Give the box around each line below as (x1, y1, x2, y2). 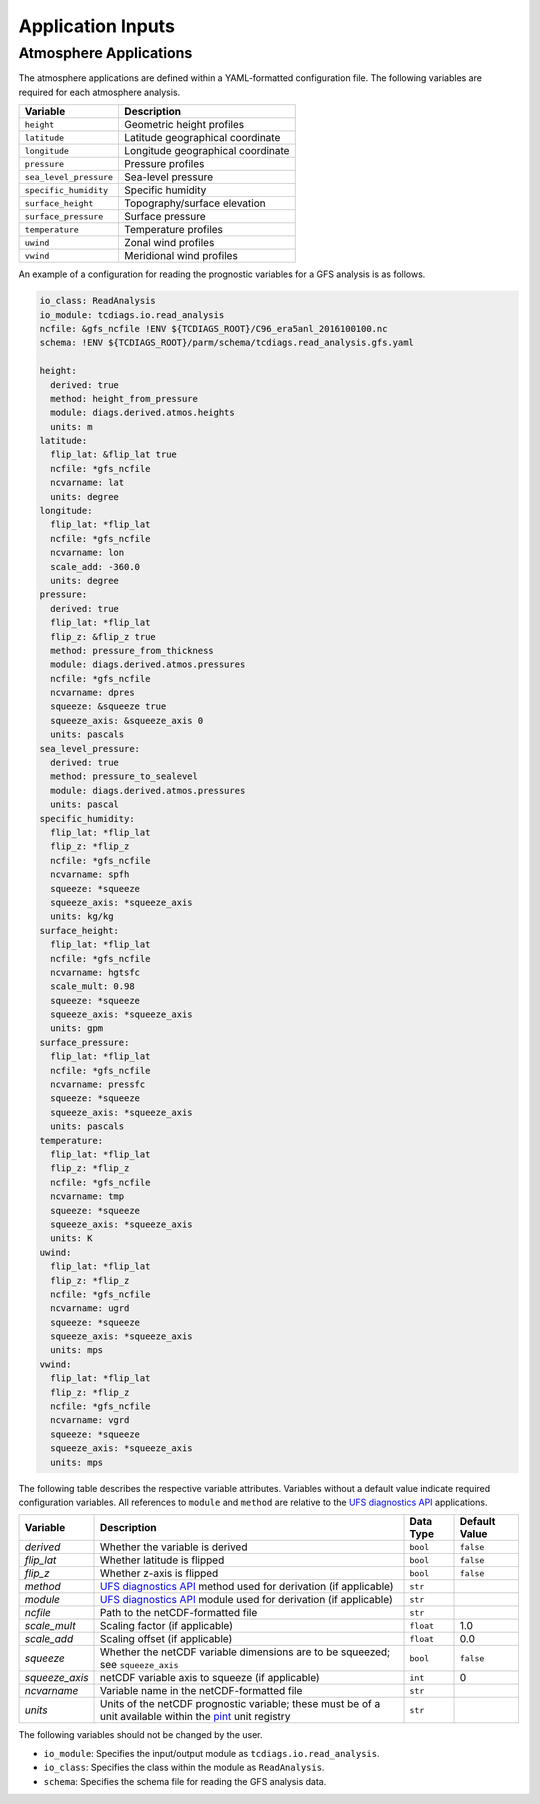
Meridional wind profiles (124, 249, 239, 263)
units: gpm (50, 1023, 104, 1034)
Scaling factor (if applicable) (100, 1619, 234, 1633)
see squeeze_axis (100, 1658, 179, 1672)
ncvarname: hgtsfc (50, 966, 140, 978)
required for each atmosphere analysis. (18, 86, 181, 98)
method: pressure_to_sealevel (50, 771, 199, 782)
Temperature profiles (124, 223, 224, 237)
